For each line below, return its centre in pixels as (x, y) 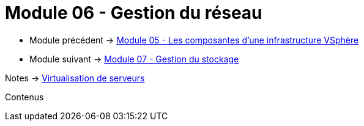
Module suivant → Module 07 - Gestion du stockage (134, 59)
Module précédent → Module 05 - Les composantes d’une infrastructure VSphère (194, 40)
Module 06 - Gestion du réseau (134, 13)
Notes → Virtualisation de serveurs (75, 78)
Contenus (24, 97)
